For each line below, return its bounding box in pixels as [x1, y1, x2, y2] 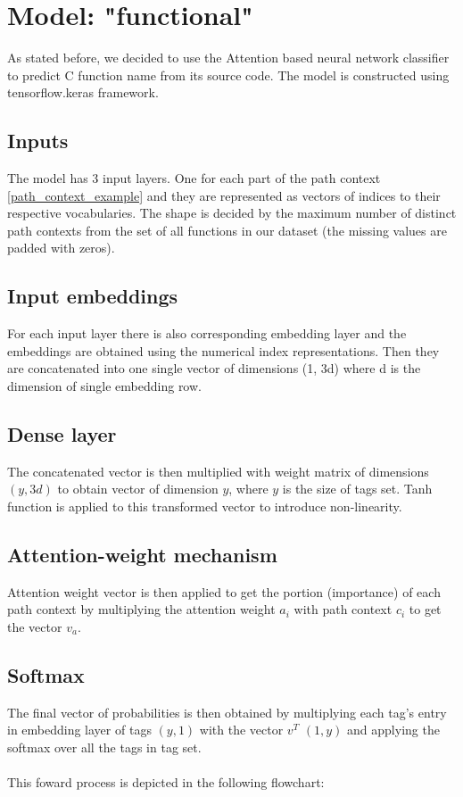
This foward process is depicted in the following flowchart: [7, 773, 325, 792]
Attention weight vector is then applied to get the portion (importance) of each [7, 582, 441, 601]
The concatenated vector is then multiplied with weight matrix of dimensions [7, 461, 429, 480]
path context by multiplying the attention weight [7, 600, 276, 619]
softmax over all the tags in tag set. [7, 738, 202, 757]
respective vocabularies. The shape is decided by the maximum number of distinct [7, 203, 457, 222]
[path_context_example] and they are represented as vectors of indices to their [7, 186, 441, 204]
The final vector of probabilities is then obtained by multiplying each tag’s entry [7, 702, 447, 721]
